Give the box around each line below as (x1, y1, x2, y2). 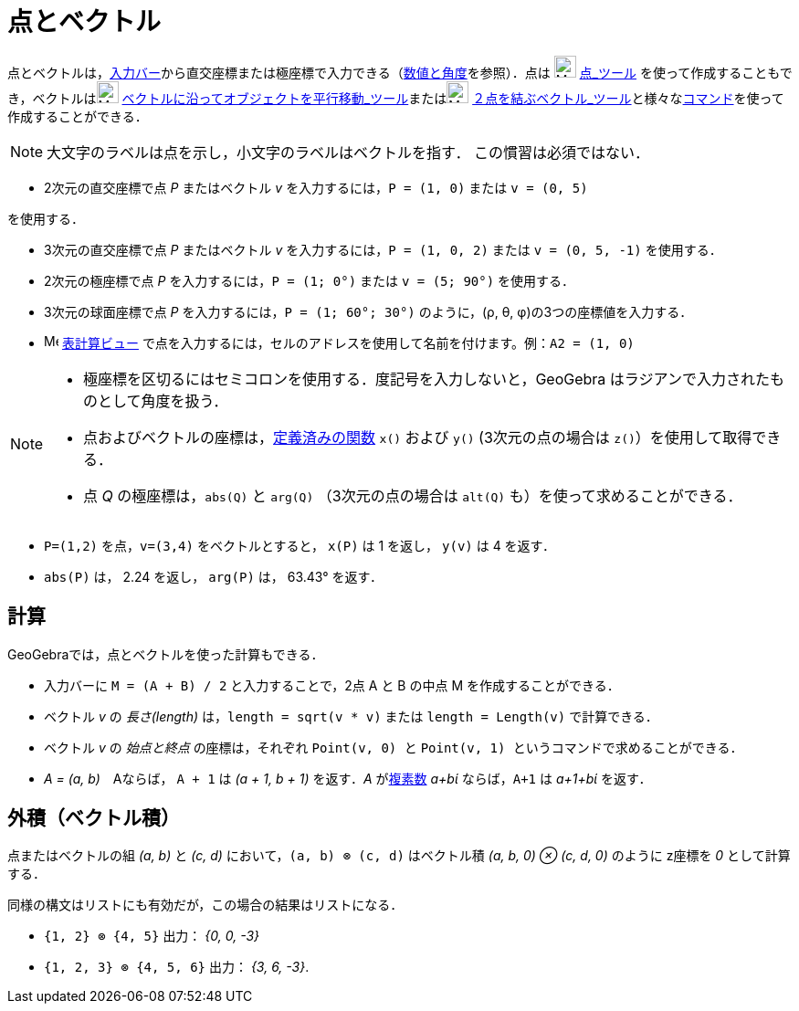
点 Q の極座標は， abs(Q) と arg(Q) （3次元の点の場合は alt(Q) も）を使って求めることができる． (83, 486, 742, 505)
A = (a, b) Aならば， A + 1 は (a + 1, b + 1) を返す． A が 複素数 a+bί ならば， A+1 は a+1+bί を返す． (44, 770, 652, 786)
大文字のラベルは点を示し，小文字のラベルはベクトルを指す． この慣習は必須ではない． (47, 142, 649, 162)
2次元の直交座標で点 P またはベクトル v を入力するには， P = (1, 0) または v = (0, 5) (44, 179, 588, 195)
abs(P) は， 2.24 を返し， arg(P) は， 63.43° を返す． (44, 568, 384, 584)
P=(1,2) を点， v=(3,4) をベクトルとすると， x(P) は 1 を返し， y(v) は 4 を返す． (44, 537, 556, 553)
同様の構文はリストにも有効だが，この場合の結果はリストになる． (7, 897, 404, 913)
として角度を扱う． (98, 391, 228, 410)
